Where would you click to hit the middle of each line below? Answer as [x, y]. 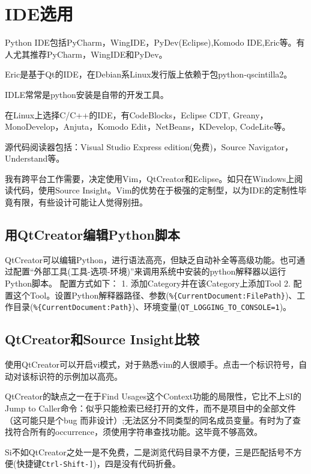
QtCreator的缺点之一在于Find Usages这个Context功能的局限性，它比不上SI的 [153, 396]
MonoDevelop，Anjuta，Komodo [67, 126]
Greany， [251, 114]
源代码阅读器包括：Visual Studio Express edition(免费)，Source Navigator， [149, 146]
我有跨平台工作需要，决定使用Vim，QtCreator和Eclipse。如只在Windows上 [150, 178]
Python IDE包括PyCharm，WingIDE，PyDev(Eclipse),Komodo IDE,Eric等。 [151, 42]
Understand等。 [35, 158]
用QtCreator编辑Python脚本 [92, 235]
